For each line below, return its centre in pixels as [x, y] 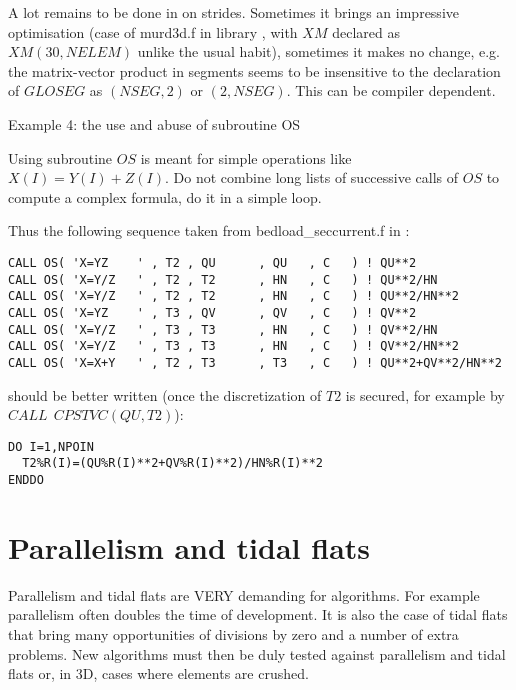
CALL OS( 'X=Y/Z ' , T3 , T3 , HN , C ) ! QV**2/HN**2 [234, 346]
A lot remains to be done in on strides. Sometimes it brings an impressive [233, 12]
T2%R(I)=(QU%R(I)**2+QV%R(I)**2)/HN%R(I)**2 [172, 463]
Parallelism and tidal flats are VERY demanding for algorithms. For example [244, 594]
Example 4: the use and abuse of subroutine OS [154, 123]
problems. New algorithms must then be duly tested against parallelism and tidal [257, 653]
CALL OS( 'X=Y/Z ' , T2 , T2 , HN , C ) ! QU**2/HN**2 [234, 296]
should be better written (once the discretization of [165, 394]
